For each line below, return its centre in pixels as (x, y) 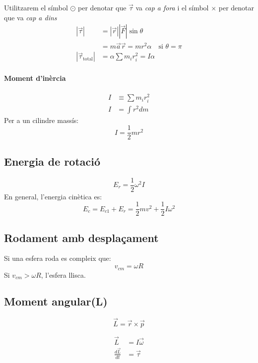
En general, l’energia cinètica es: (53, 196)
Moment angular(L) (56, 301)
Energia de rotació (52, 161)
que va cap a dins (31, 17)
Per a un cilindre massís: (41, 120)
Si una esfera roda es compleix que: (58, 258)
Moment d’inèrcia (35, 78)
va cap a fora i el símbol (172, 7)
